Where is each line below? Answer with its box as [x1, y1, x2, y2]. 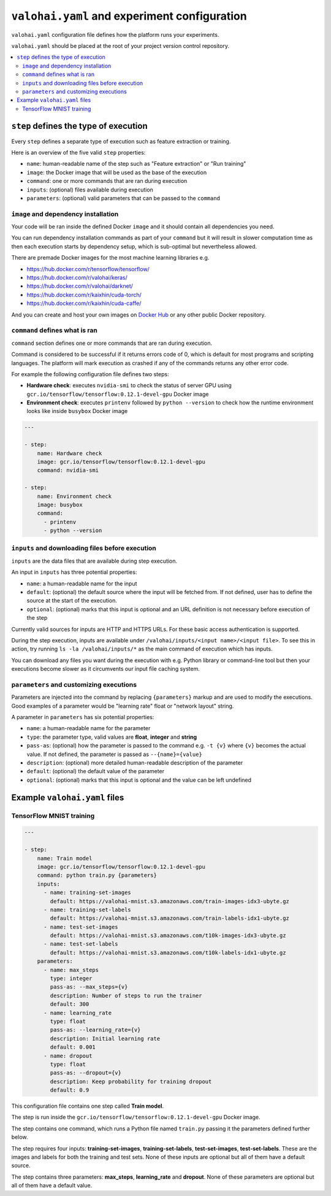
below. [11, 1133, 28, 1141]
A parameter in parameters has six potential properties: [11, 714, 154, 721]
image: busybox [37, 501, 83, 508]
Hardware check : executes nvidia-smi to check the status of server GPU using [26, 382, 232, 389]
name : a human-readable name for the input [26, 580, 137, 587]
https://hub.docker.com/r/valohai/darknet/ [26, 282, 133, 290]
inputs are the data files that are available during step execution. [11, 557, 178, 565]
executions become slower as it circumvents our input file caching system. [11, 665, 200, 673]
